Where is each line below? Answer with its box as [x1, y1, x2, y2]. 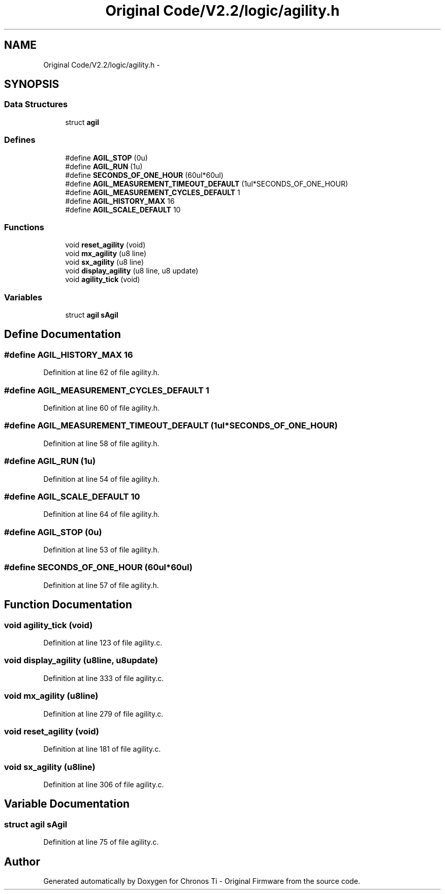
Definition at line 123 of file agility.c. [43, 638, 163, 647]
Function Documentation [4, 598, 132, 611]
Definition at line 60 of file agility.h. [43, 404, 160, 413]
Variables [4, 292, 43, 302]
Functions [4, 222, 44, 232]
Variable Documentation [4, 797, 130, 811]
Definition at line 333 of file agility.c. [43, 673, 164, 683]
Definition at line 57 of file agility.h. [43, 580, 159, 590]
